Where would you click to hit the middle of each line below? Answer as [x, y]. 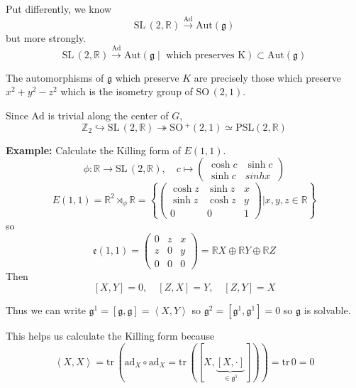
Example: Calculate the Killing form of [93, 150]
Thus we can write [46, 310]
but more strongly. [46, 38]
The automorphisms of [55, 77]
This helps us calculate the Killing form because [110, 336]
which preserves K [206, 55]
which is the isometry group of [127, 91]
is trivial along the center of [108, 115]
